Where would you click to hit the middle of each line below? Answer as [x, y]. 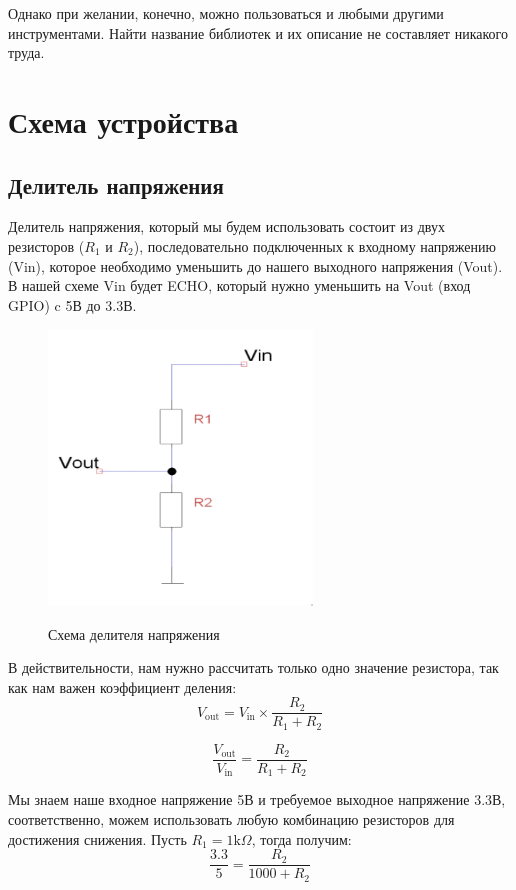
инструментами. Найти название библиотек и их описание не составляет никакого [258, 32]
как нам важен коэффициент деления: [122, 686]
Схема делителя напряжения [134, 633]
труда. [26, 52]
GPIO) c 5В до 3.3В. [72, 304]
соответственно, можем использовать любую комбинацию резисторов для [231, 818]
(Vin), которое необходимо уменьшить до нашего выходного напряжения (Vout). [255, 265]
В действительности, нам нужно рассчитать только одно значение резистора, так [253, 667]
